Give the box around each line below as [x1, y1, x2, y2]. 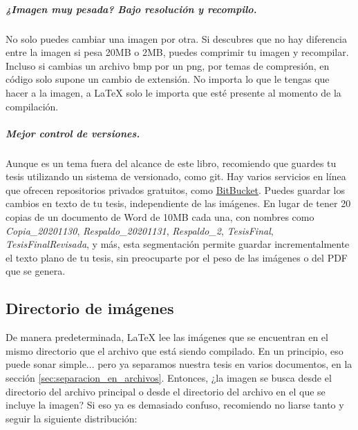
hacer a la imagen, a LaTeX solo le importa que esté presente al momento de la [6, 85, 341, 99]
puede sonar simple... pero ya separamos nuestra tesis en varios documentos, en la [6, 357, 352, 371]
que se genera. [6, 264, 66, 278]
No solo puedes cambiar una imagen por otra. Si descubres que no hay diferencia [6, 31, 348, 46]
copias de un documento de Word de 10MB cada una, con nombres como [6, 210, 314, 224]
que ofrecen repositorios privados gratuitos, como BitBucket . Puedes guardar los [6, 182, 345, 197]
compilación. [6, 99, 59, 113]
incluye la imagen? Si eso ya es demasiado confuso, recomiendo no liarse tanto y [6, 398, 344, 412]
